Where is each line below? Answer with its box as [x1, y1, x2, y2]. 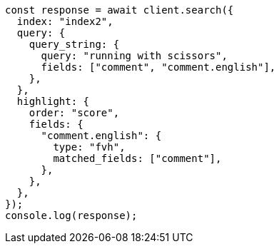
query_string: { [29, 39, 120, 50]
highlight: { [16, 96, 90, 107]
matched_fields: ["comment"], [53, 153, 222, 164]
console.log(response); [5, 210, 138, 221]
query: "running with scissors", [41, 50, 228, 61]
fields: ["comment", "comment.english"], [41, 61, 276, 73]
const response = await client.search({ [5, 4, 234, 16]
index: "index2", [16, 16, 113, 27]
